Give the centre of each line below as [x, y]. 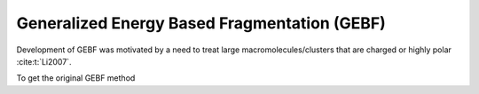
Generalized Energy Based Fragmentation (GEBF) [201, 23]
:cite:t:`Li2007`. [44, 61]
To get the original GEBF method [76, 78]
